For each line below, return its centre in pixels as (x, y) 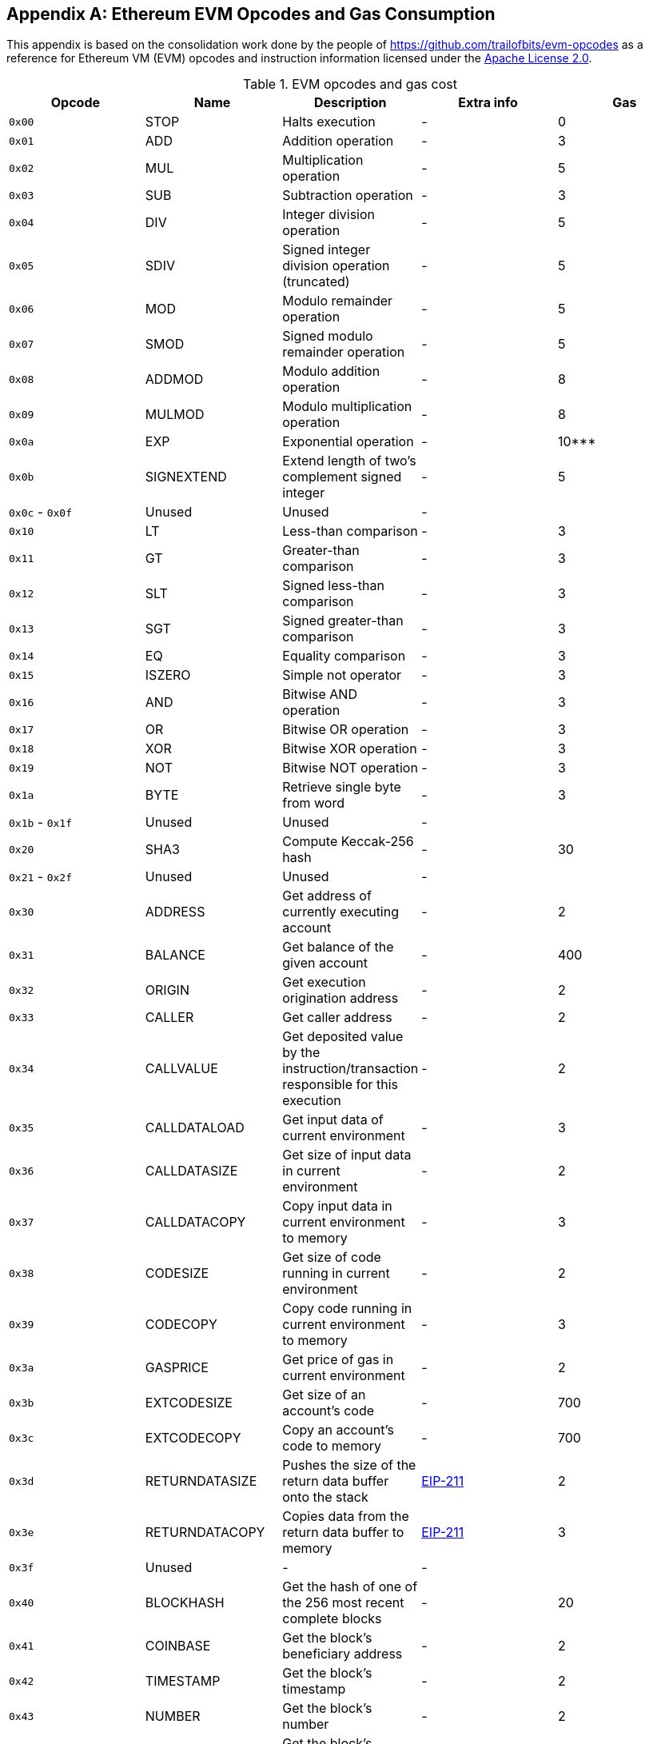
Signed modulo (328, 336)
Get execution (324, 982)
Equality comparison (344, 656)
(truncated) (316, 282)
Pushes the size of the (349, 1465)
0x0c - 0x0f (40, 512)
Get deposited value (343, 1037)
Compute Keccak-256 (348, 842)
